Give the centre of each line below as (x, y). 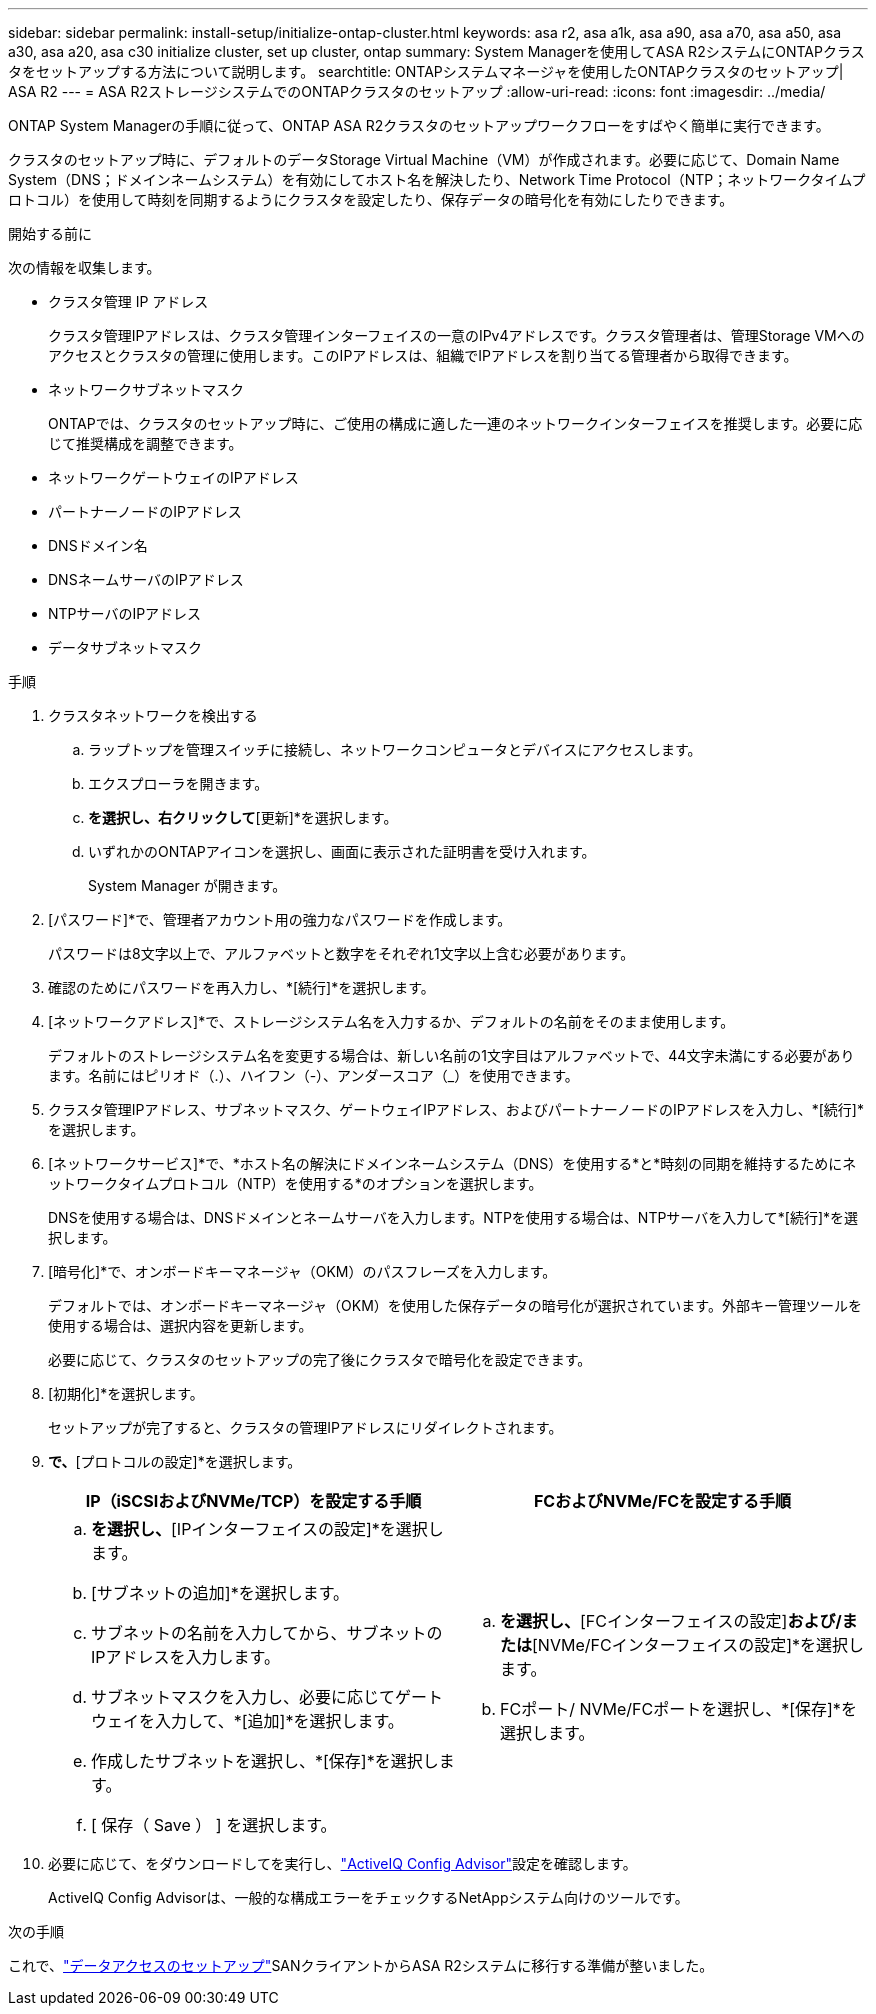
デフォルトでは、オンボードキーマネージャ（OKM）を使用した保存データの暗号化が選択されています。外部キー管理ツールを (455, 1305)
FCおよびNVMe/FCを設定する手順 (662, 1501)
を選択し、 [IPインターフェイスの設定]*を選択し (267, 1529)
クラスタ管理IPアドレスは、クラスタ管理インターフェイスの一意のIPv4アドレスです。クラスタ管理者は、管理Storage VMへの (456, 335)
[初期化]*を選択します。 (126, 1393)
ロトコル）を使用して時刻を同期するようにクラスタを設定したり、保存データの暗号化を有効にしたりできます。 (371, 199)
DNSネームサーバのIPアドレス (146, 579)
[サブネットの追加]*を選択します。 (220, 1593)
